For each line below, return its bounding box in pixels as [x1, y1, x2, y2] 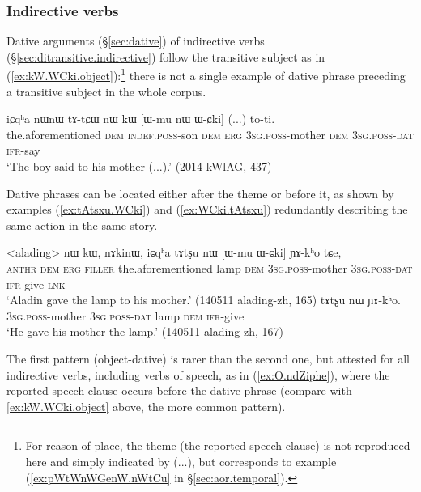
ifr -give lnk [6, 275, 66, 292]
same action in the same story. [6, 216, 158, 233]
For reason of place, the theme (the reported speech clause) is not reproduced [25, 437, 410, 454]
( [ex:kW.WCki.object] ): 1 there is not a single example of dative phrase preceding [6, 65, 406, 84]
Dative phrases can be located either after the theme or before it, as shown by [6, 184, 394, 201]
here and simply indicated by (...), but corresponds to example [25, 452, 337, 469]
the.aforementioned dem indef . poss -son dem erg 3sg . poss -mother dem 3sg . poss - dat [6, 125, 414, 142]
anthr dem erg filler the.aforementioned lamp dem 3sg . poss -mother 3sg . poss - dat [6, 260, 413, 276]
